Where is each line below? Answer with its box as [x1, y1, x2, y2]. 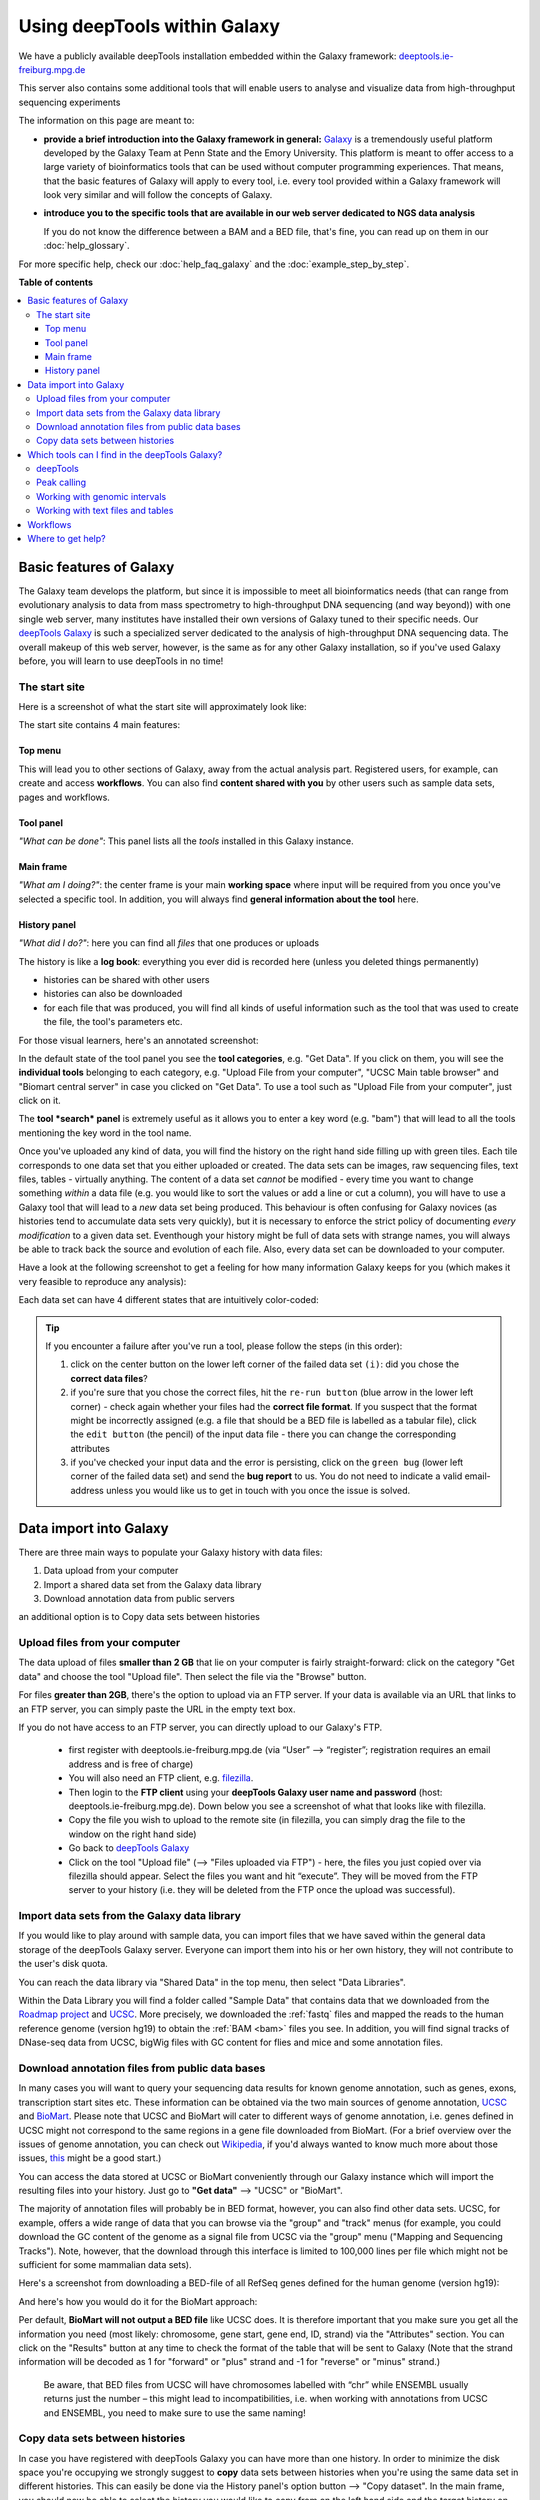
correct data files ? [70, 1372, 149, 1384]
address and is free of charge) [68, 1758, 194, 1770]
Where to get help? [27, 533, 106, 545]
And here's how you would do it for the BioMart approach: [18, 2295, 258, 2307]
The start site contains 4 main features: [18, 719, 180, 731]
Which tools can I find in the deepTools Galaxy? [27, 448, 223, 460]
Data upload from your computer [43, 1565, 179, 1577]
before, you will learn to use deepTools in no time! [18, 655, 224, 667]
